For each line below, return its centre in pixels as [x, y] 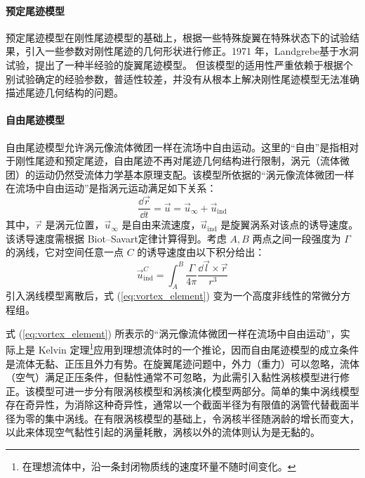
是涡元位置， [75, 225]
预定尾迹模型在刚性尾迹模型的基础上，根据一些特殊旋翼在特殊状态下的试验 [178, 37]
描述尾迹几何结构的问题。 [65, 92]
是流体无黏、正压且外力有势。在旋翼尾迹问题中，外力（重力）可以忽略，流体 [182, 363]
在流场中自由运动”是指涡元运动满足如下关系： [111, 188]
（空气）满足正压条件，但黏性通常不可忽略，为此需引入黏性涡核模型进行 [173, 377]
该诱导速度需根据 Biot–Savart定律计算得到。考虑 [116, 238]
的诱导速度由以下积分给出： [201, 252]
